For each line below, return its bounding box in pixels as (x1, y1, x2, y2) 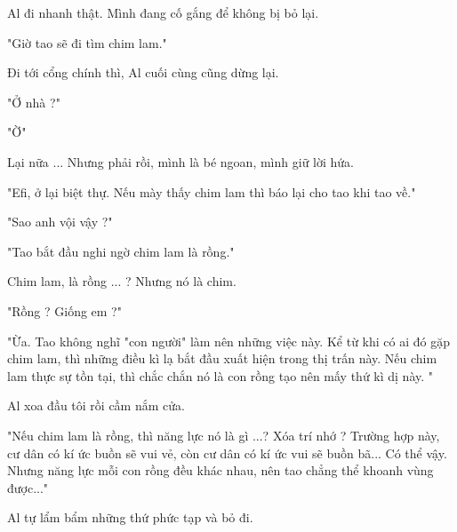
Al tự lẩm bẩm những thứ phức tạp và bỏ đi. (7, 508, 253, 527)
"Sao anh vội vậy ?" (7, 212, 113, 231)
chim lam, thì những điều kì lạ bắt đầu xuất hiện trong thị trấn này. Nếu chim (7, 349, 437, 368)
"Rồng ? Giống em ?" (7, 301, 122, 320)
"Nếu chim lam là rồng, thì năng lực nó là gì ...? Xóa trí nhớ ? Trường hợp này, (7, 425, 440, 444)
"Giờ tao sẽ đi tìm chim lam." (7, 33, 167, 52)
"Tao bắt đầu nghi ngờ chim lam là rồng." (7, 242, 235, 260)
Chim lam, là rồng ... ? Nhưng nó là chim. (7, 272, 237, 290)
